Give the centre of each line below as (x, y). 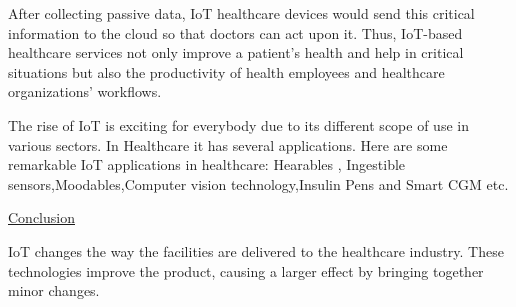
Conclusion (41, 217)
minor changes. (54, 290)
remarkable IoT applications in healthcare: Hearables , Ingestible (207, 164)
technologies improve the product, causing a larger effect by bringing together (246, 270)
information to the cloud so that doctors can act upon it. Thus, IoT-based (235, 32)
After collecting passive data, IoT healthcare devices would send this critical (241, 13)
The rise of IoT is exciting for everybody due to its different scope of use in (238, 124)
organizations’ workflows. (85, 91)
